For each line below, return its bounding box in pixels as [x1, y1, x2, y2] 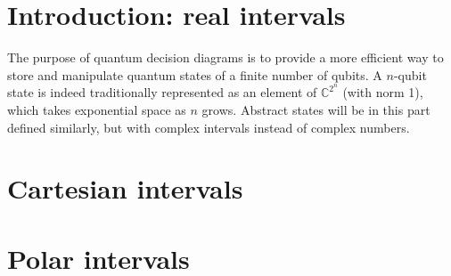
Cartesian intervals [7, 170, 243, 207]
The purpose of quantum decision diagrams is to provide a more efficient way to [7, 48, 444, 67]
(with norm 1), [342, 83, 423, 101]
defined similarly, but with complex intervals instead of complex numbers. [7, 118, 410, 136]
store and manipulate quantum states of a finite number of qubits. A [7, 65, 382, 84]
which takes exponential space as [7, 100, 186, 118]
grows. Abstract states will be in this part [201, 100, 430, 118]
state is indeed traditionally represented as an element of [7, 83, 317, 101]
